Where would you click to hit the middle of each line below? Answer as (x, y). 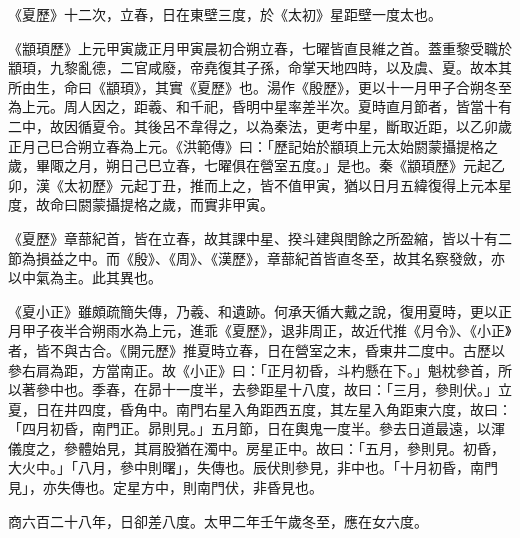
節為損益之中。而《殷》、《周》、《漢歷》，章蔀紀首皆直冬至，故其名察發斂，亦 (256, 257)
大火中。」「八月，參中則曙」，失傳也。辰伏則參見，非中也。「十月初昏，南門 (253, 467)
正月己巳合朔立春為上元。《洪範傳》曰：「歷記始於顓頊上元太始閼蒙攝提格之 (253, 145)
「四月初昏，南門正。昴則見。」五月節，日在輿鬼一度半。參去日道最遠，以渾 (256, 428)
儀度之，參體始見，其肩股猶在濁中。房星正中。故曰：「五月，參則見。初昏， (256, 447)
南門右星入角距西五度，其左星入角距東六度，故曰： (343, 408)
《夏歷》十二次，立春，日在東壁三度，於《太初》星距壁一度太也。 (225, 14)
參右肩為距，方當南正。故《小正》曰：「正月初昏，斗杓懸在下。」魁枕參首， (253, 369)
